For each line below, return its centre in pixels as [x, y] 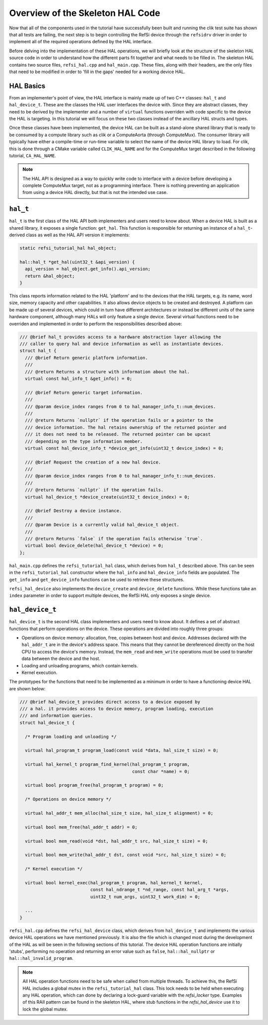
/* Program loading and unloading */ [71, 737]
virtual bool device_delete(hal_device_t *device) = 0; [94, 546]
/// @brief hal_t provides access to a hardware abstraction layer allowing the [120, 337]
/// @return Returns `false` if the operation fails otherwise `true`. [114, 539]
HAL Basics [27, 86]
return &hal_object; [50, 276]
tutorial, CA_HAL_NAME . [33, 155]
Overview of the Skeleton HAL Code [85, 13]
